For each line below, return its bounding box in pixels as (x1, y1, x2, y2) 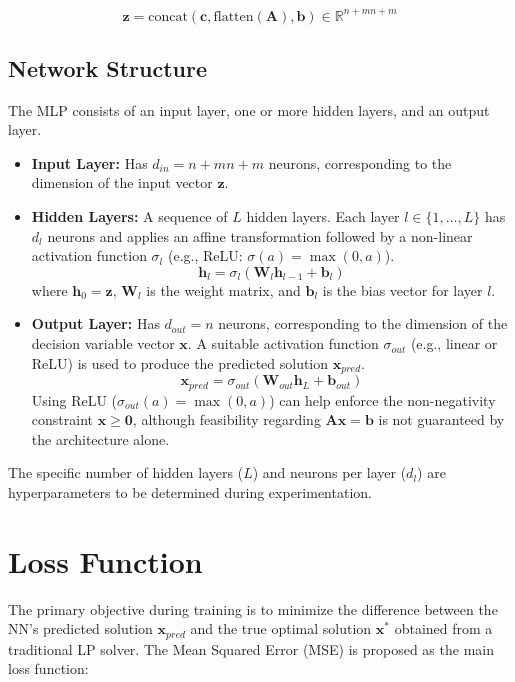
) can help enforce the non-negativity (269, 389, 496, 410)
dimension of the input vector (31, 172, 213, 193)
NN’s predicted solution (8, 618, 153, 639)
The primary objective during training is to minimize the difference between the (8, 598, 498, 619)
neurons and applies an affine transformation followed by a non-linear (47, 225, 473, 246)
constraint (31, 409, 93, 430)
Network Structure (8, 52, 208, 83)
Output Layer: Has (31, 313, 160, 334)
